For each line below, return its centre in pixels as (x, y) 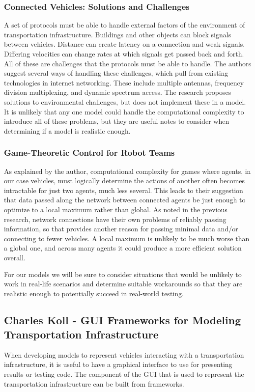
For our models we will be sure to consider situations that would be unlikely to (123, 274)
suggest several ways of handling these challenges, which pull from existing (116, 73)
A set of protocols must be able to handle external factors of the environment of (125, 25)
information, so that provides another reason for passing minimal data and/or (121, 229)
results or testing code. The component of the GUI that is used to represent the (124, 374)
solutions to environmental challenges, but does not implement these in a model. (125, 101)
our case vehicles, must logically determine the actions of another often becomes (125, 181)
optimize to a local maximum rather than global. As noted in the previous (116, 209)
